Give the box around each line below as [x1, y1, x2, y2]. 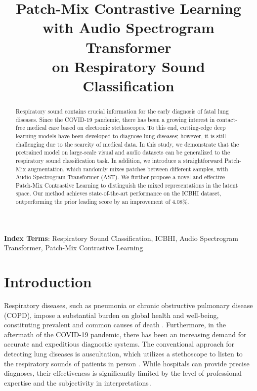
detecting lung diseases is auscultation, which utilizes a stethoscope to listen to [4, 349, 243, 359]
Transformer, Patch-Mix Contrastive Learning [4, 242, 143, 253]
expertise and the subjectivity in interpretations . [4, 377, 152, 388]
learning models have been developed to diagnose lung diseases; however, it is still [15, 131, 226, 140]
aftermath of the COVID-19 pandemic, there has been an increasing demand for [4, 329, 247, 339]
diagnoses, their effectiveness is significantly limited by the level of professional [4, 368, 242, 378]
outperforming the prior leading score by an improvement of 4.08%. [15, 197, 189, 206]
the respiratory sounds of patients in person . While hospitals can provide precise [4, 358, 250, 368]
